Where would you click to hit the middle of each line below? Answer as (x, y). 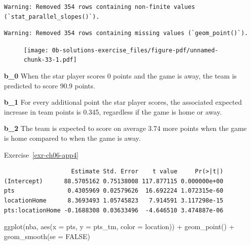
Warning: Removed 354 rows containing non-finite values (100, 7)
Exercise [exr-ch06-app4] (41, 154)
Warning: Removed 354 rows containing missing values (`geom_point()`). (126, 33)
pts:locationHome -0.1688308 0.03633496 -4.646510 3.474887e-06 (114, 210)
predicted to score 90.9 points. (50, 85)
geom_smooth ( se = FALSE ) (47, 236)
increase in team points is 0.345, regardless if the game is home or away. (113, 111)
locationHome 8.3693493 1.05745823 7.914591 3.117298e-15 (114, 201)
